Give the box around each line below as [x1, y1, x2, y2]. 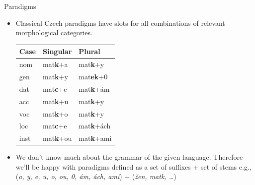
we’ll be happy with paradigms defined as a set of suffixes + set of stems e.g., [15, 161, 252, 172]
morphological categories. [15, 27, 92, 38]
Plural [79, 46, 100, 57]
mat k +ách [79, 121, 111, 131]
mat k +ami [79, 133, 112, 143]
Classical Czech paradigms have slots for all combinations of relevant [15, 17, 225, 28]
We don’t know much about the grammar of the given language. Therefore [15, 152, 243, 162]
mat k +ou [43, 133, 72, 143]
